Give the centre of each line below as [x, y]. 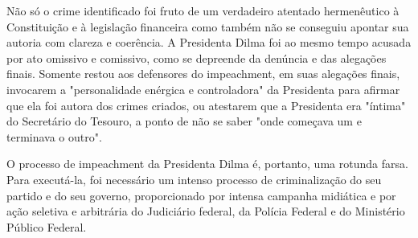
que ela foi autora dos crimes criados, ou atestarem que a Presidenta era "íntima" [206, 105]
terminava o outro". [54, 136]
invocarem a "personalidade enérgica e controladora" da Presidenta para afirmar [203, 89]
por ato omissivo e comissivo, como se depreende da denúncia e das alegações [197, 57]
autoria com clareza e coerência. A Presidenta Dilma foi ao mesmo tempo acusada [209, 42]
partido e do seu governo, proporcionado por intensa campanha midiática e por [201, 195]
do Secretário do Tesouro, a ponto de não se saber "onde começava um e [184, 121]
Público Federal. [47, 226]
